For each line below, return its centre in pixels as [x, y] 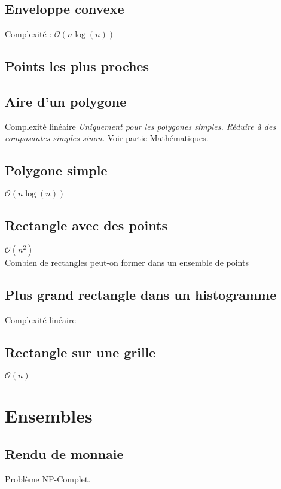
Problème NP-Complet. [48, 479]
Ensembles [49, 416]
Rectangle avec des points [86, 225]
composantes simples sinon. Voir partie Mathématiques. [107, 138]
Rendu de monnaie [64, 453]
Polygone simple [56, 170]
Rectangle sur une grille [80, 352]
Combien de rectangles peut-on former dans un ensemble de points [127, 262]
